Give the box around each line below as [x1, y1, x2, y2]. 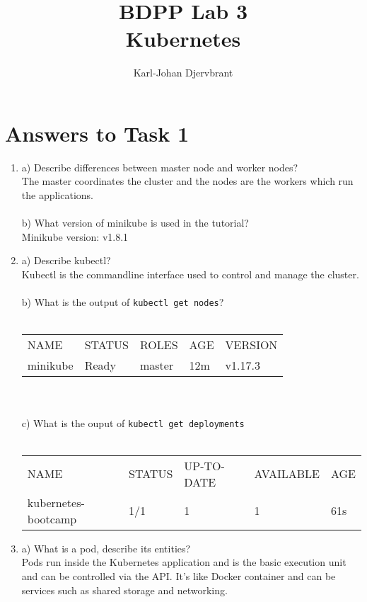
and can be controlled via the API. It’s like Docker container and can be [21, 569, 336, 584]
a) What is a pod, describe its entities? [21, 540, 191, 555]
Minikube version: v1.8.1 [21, 229, 129, 244]
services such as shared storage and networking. [21, 582, 228, 597]
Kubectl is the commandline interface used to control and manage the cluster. [21, 267, 359, 281]
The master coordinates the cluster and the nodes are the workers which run [21, 174, 354, 188]
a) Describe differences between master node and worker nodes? [21, 159, 298, 174]
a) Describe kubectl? [21, 253, 111, 268]
